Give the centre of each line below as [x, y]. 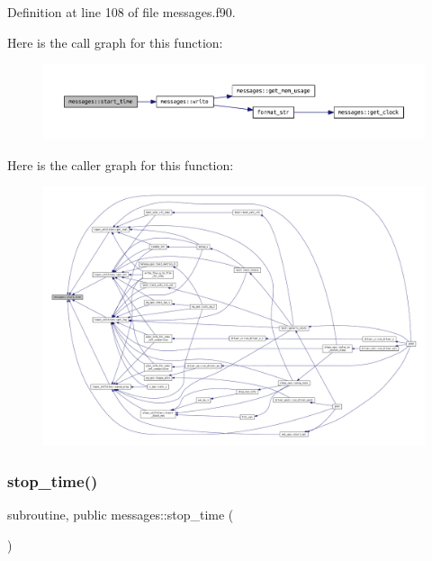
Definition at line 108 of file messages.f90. [121, 12]
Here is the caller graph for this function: [121, 164]
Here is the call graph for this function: [115, 42]
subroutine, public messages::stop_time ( [121, 515]
